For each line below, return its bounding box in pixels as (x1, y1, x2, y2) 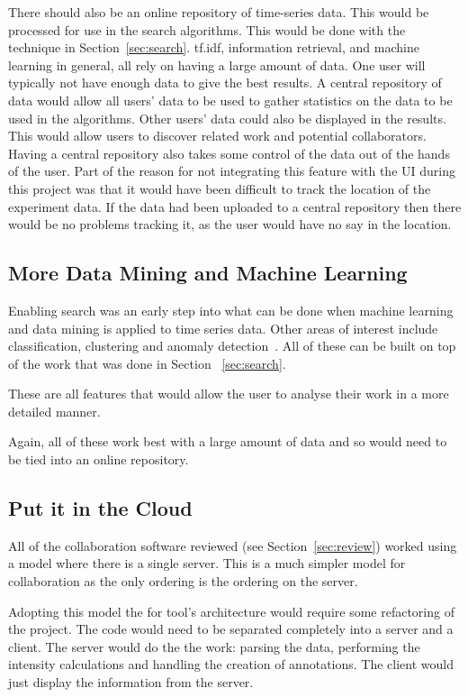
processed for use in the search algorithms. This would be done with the (8, 20, 406, 39)
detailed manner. (8, 401, 101, 420)
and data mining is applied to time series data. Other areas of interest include (8, 318, 438, 337)
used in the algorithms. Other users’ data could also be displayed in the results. (8, 108, 446, 127)
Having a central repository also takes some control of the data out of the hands (8, 143, 450, 162)
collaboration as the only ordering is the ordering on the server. (8, 572, 358, 591)
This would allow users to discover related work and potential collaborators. (8, 126, 427, 145)
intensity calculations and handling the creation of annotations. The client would (8, 655, 454, 674)
